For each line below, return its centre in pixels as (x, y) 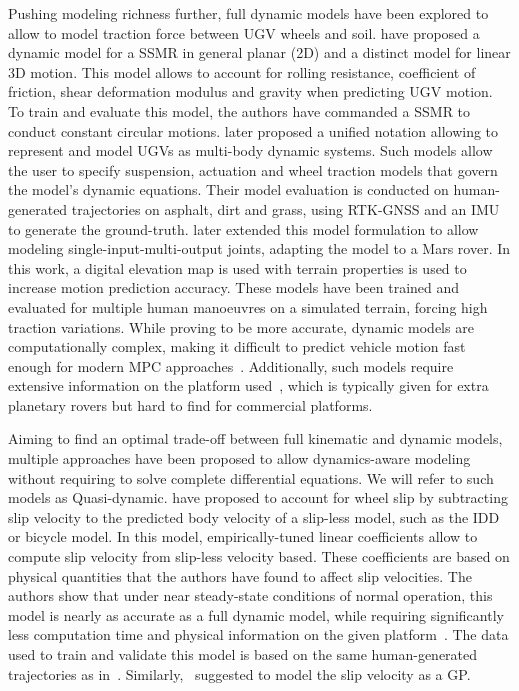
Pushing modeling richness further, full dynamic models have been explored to (248, 13)
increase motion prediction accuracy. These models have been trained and (234, 287)
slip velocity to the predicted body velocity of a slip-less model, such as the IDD (254, 516)
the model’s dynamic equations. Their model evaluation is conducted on (228, 189)
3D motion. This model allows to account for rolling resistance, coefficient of (242, 71)
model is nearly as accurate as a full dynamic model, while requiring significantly (256, 614)
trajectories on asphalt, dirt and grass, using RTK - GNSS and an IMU (285, 208)
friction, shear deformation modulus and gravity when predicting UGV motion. (250, 91)
